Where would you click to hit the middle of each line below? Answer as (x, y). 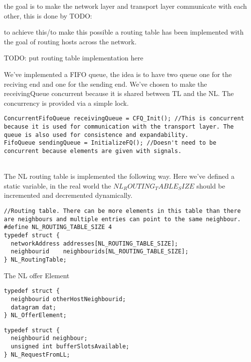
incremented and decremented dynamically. (68, 195)
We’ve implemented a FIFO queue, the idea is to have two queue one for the (118, 74)
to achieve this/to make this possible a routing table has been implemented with (124, 32)
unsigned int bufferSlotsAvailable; (70, 347)
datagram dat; (34, 307)
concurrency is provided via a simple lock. (66, 103)
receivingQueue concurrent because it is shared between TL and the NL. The (119, 93)
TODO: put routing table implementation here (74, 58)
